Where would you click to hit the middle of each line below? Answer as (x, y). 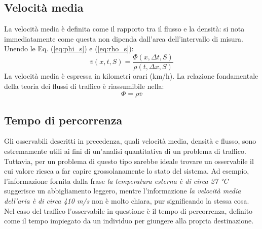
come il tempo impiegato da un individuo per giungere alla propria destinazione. (129, 221)
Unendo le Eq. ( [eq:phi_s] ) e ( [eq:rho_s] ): (69, 48)
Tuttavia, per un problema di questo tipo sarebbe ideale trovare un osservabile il (129, 161)
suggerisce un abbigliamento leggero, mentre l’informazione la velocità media (123, 191)
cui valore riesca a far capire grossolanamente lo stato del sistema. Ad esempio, (127, 171)
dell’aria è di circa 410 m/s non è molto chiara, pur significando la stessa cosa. (127, 201)
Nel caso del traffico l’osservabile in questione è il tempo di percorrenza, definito (128, 210)
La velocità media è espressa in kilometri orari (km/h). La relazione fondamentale (131, 76)
